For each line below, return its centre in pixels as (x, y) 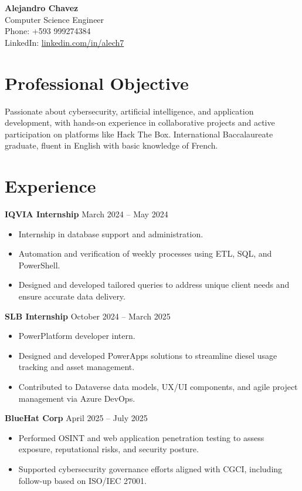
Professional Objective (97, 83)
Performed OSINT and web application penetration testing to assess (141, 437)
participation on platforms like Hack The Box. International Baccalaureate (139, 134)
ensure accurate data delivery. (72, 296)
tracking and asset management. (77, 367)
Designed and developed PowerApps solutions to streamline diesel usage (148, 355)
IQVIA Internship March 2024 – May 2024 (86, 214)
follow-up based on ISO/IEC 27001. (82, 480)
